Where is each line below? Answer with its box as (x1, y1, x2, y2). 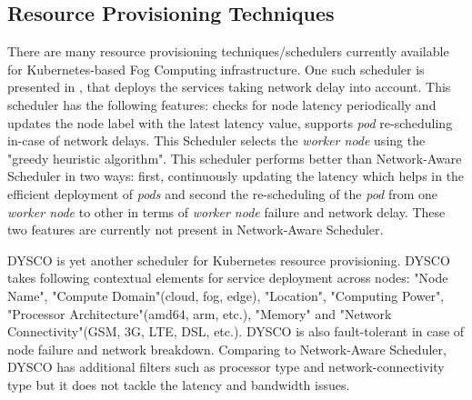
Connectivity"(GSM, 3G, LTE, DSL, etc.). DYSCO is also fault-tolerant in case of (7, 322, 465, 341)
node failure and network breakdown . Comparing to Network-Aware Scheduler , (7, 339, 447, 358)
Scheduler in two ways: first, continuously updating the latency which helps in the (7, 166, 465, 185)
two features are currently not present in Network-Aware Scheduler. (7, 220, 384, 239)
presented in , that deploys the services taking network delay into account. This (7, 77, 451, 96)
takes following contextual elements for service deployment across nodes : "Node (7, 268, 448, 287)
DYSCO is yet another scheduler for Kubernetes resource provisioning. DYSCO (7, 250, 450, 269)
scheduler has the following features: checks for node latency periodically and (7, 95, 437, 114)
